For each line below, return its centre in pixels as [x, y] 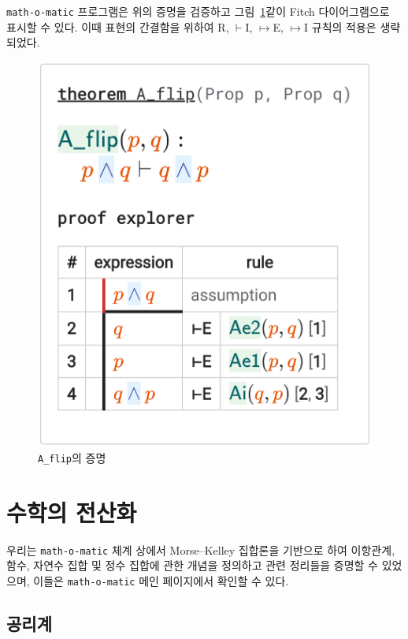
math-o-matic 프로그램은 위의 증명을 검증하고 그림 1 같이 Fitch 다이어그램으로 [198, 11]
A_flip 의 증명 [72, 457]
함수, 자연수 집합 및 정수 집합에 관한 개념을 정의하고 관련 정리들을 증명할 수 [192, 565]
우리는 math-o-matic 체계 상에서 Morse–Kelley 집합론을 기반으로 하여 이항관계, [201, 549]
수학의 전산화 [72, 512]
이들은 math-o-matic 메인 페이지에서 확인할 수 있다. [161, 580]
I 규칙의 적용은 [340, 26]
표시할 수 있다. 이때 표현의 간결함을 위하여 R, [118, 26]
